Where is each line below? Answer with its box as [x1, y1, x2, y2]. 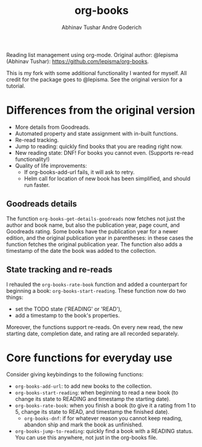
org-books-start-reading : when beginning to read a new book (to [15, 389, 178, 396]
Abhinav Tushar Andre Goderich [61, 24, 142, 31]
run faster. [24, 181, 50, 188]
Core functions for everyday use [6, 351, 172, 365]
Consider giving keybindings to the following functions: [6, 371, 144, 378]
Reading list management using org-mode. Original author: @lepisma [6, 51, 178, 58]
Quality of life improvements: [15, 162, 87, 169]
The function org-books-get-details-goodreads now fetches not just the [6, 215, 186, 222]
